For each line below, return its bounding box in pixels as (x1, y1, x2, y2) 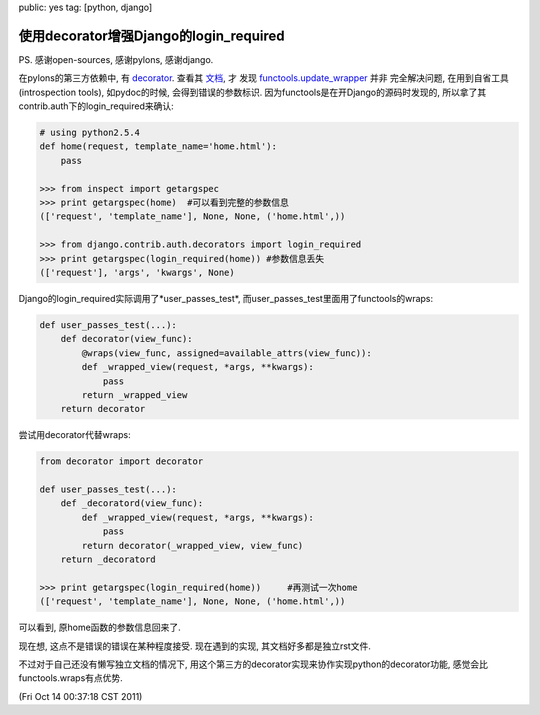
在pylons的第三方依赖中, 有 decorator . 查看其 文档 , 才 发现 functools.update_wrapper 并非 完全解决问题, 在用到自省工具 (18, 72, 509, 84)
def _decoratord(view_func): (60, 498, 204, 509)
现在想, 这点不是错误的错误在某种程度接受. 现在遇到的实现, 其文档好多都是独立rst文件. (18, 640, 372, 652)
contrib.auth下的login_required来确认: (18, 100, 174, 112)
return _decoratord (60, 553, 157, 565)
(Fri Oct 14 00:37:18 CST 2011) (18, 690, 143, 702)
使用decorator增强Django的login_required (18, 27, 285, 44)
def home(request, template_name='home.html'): (39, 141, 277, 152)
